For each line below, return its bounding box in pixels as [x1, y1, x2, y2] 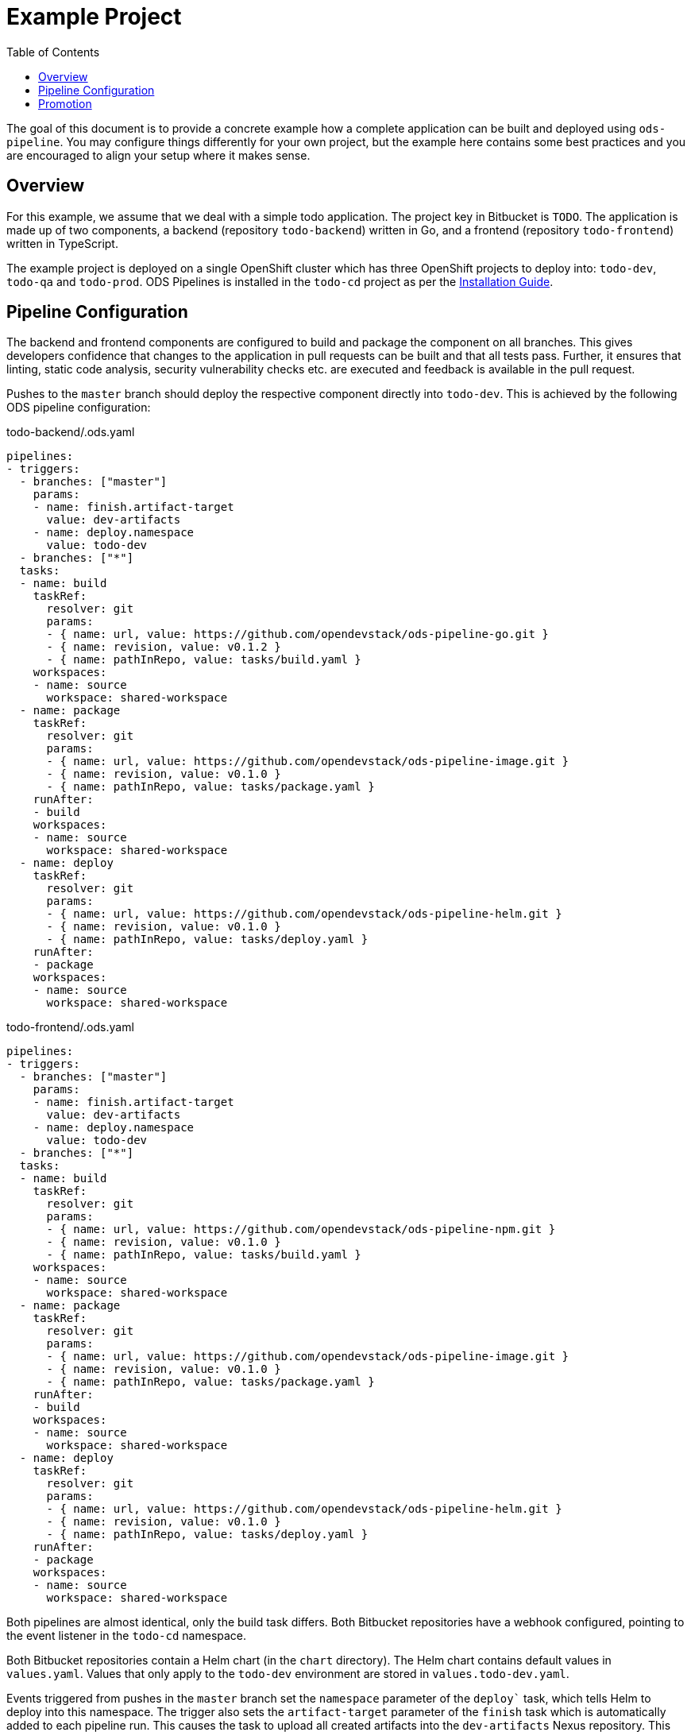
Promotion [38, 96, 92, 110]
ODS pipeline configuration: [6, 400, 151, 415]
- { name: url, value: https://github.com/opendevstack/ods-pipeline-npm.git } [46, 1223, 556, 1236]
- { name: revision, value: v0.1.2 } [46, 640, 281, 654]
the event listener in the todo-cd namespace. [6, 1629, 247, 1643]
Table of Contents [6, 44, 100, 59]
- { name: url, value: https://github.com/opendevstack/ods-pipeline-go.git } [46, 628, 549, 641]
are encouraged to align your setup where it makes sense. [6, 148, 311, 162]
